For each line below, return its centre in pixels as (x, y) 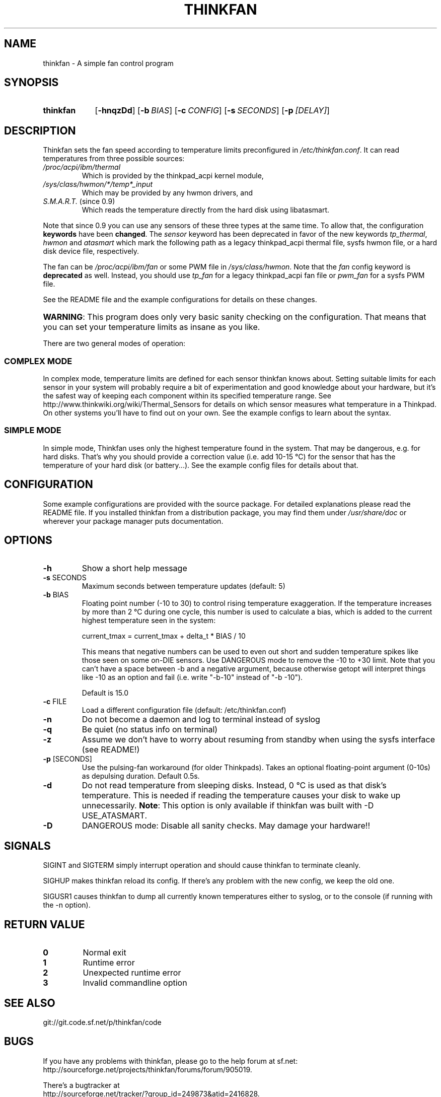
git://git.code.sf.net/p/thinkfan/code (102, 1022)
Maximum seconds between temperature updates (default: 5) (183, 586)
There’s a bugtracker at (81, 1085)
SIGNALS (27, 846)
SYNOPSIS (31, 83)
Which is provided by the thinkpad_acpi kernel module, (173, 176)
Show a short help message (134, 568)
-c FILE (55, 702)
